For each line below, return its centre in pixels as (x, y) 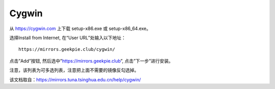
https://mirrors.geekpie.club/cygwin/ (67, 49)
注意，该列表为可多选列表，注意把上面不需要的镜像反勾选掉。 (74, 70)
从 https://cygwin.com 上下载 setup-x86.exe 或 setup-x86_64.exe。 (80, 28)
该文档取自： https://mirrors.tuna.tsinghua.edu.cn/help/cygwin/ (75, 79)
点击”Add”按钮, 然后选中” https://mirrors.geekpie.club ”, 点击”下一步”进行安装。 (91, 61)
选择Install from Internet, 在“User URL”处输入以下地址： (67, 38)
